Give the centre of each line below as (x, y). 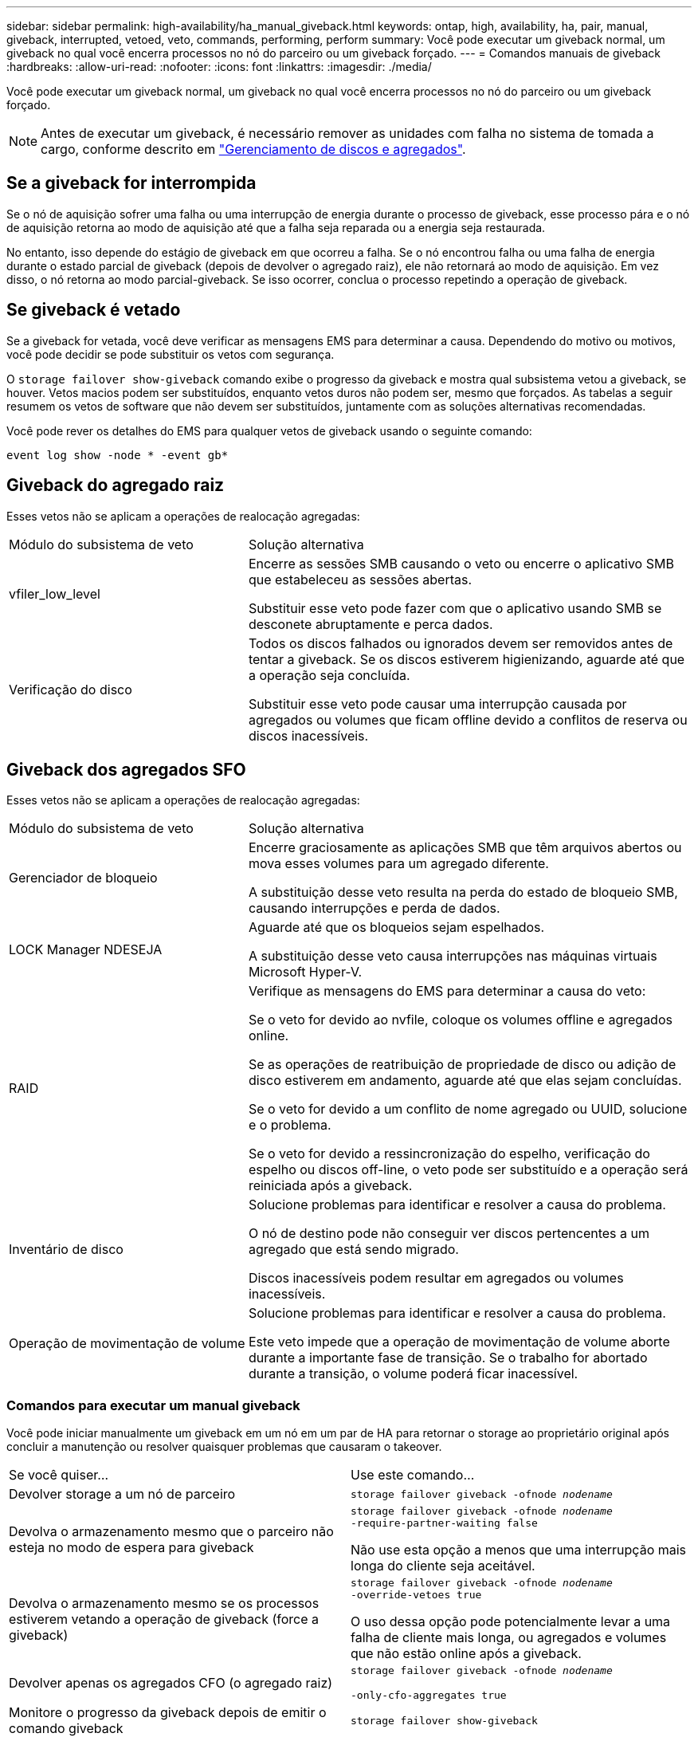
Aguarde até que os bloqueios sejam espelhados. (396, 927)
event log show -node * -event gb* (118, 455)
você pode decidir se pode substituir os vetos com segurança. (171, 354)
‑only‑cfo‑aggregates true (429, 1696)
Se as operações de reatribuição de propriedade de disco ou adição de (462, 1065)
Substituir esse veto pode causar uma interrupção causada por (437, 703)
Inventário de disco (66, 1250)
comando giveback (66, 1729)
